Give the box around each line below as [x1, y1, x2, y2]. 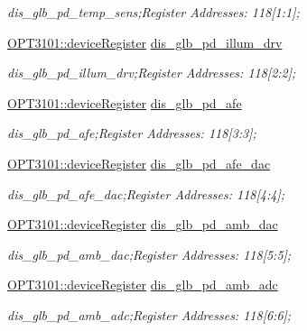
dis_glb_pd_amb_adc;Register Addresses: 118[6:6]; [7, 305, 292, 324]
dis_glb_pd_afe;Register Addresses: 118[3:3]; [7, 124, 256, 143]
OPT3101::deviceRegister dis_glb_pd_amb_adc [7, 275, 278, 294]
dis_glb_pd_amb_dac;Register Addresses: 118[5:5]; [7, 244, 292, 263]
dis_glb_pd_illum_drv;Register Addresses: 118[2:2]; [7, 63, 296, 82]
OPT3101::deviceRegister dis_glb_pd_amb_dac [7, 215, 278, 234]
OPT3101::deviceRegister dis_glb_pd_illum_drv [7, 32, 283, 51]
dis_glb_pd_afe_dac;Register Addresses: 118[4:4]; [7, 184, 284, 203]
